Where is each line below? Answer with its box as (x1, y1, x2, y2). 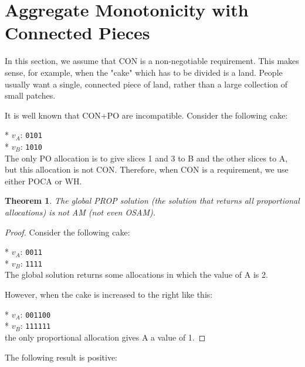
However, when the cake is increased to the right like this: (5, 288, 213, 301)
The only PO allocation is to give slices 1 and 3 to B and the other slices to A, (5, 151, 288, 164)
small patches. (5, 89, 56, 102)
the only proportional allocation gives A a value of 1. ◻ (5, 331, 206, 343)
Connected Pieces (5, 21, 150, 45)
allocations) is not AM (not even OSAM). (5, 206, 156, 218)
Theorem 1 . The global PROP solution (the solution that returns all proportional (5, 194, 300, 207)
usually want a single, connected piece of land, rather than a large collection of (5, 78, 288, 90)
